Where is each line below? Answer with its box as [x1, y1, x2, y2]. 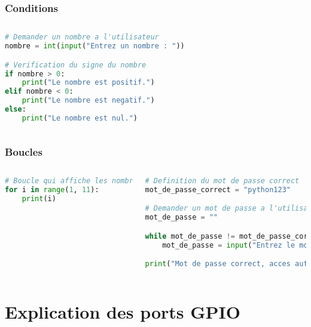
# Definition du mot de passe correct [145, 176, 300, 185]
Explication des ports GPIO [5, 300, 240, 324]
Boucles [5, 144, 42, 159]
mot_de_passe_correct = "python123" [145, 185, 291, 194]
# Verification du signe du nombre [5, 60, 147, 69]
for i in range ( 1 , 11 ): [5, 185, 99, 194]
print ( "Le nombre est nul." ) [22, 113, 138, 122]
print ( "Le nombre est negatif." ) [22, 96, 155, 105]
